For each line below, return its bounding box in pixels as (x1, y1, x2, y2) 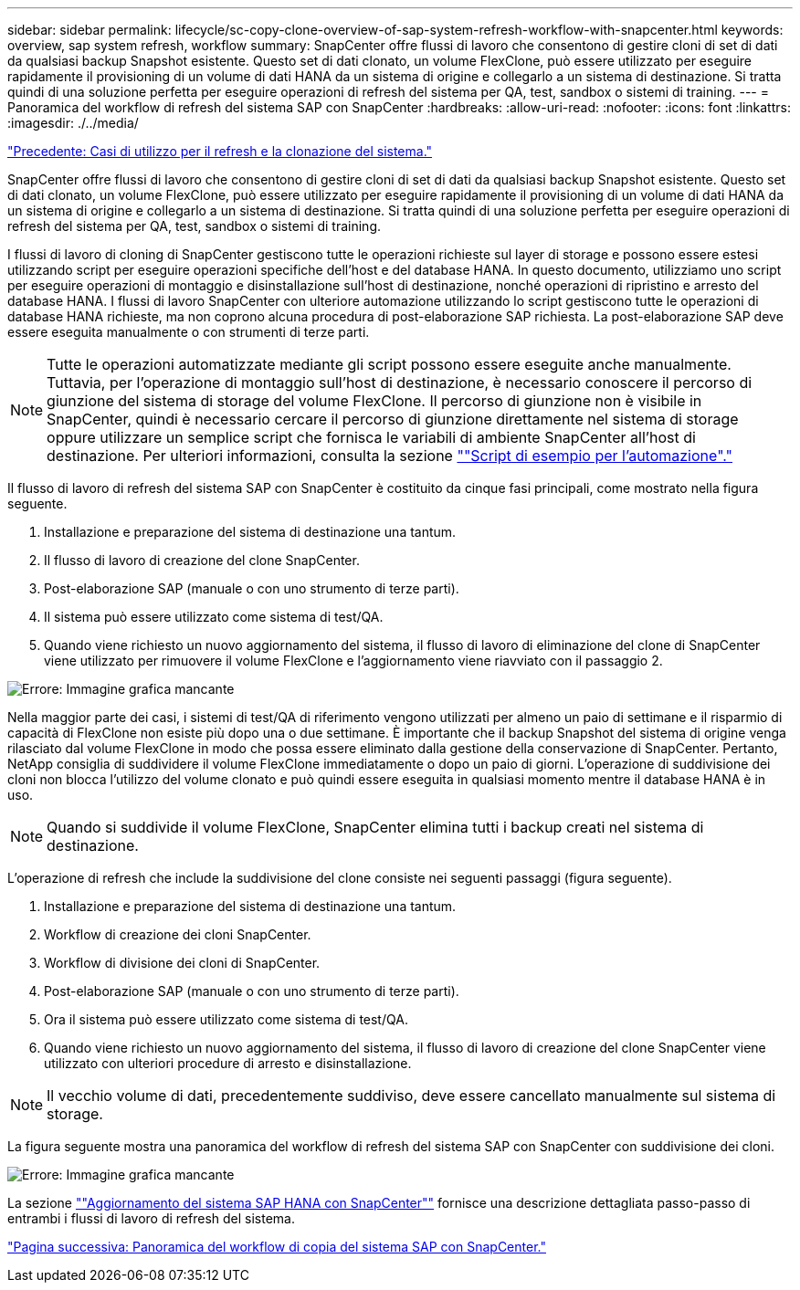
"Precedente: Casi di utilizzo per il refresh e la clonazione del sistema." (7, 143, 433, 159)
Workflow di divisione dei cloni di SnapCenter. (44, 955, 321, 970)
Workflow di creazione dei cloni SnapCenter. (44, 927, 311, 942)
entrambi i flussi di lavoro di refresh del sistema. (7, 1211, 295, 1226)
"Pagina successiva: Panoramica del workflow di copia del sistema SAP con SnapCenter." (7, 1239, 546, 1254)
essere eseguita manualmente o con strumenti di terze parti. (7, 324, 370, 340)
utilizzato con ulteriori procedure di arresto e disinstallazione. (44, 1055, 412, 1071)
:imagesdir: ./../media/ (7, 115, 139, 131)
